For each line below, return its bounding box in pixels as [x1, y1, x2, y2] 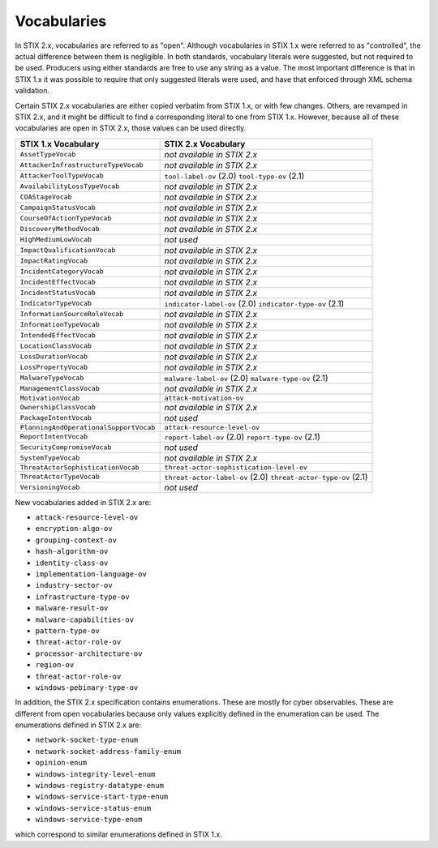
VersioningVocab [19, 483, 80, 492]
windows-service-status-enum [35, 803, 152, 812]
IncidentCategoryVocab [19, 268, 105, 276]
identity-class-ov [35, 558, 109, 567]
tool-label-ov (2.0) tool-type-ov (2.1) [164, 170, 305, 182]
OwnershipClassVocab [19, 403, 97, 412]
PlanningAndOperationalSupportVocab [19, 422, 156, 431]
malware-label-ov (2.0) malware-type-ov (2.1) [164, 372, 328, 383]
